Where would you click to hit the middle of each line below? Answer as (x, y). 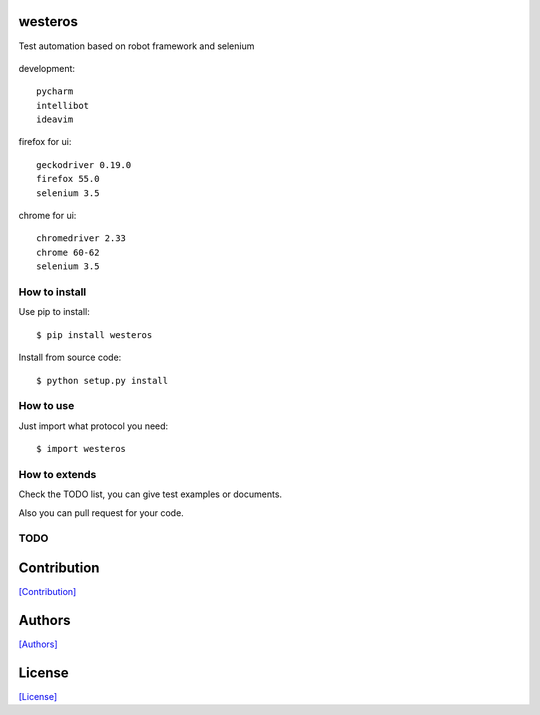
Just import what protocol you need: (93, 426)
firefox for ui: (45, 142)
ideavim (55, 119)
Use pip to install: (54, 312)
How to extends (57, 474)
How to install (52, 292)
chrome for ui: (47, 216)
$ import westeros (81, 449)
